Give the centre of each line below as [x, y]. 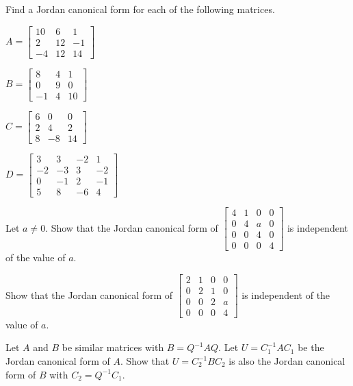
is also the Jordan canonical [287, 361]
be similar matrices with [113, 347]
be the [311, 347]
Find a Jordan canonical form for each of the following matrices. [140, 9]
